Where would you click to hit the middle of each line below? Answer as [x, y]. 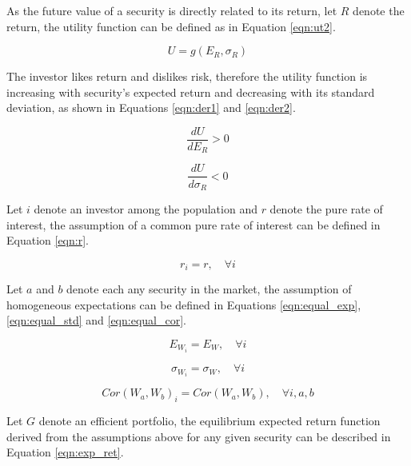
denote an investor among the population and [146, 209]
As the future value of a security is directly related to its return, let [172, 10]
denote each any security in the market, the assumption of [209, 289]
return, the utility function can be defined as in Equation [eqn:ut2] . [171, 26]
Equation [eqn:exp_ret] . [65, 452]
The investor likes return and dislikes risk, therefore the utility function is [187, 76]
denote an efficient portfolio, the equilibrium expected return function [209, 420]
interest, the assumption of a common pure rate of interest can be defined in [194, 224]
